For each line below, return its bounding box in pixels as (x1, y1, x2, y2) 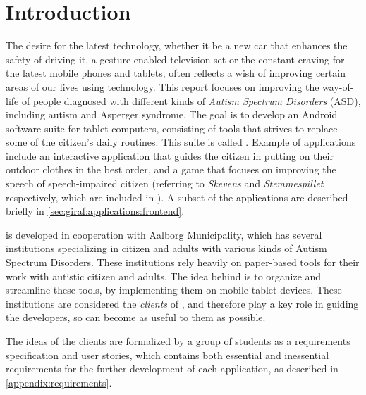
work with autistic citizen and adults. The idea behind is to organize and (6, 268, 322, 283)
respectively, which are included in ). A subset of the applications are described (6, 189, 348, 204)
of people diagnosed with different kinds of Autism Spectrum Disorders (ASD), (21, 93, 361, 108)
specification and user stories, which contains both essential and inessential (6, 347, 329, 362)
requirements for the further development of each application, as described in (6, 361, 338, 376)
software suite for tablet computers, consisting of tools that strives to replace (6, 120, 338, 135)
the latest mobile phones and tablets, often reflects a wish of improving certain (6, 65, 346, 80)
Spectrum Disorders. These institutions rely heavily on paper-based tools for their (6, 255, 360, 270)
